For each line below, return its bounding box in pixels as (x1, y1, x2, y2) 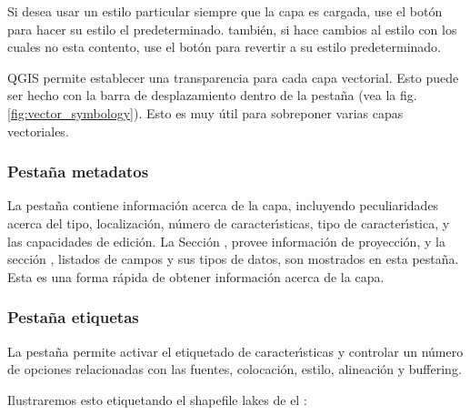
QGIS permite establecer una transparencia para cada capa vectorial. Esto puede (7, 67, 459, 86)
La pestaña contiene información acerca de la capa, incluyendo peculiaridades (7, 196, 439, 215)
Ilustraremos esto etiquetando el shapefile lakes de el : (7, 390, 307, 409)
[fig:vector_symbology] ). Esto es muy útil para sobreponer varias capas (7, 103, 404, 122)
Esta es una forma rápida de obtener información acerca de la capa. (7, 267, 385, 286)
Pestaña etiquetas (7, 306, 139, 329)
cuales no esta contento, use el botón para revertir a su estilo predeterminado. (7, 37, 441, 56)
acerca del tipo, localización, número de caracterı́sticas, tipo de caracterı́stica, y (7, 213, 450, 232)
